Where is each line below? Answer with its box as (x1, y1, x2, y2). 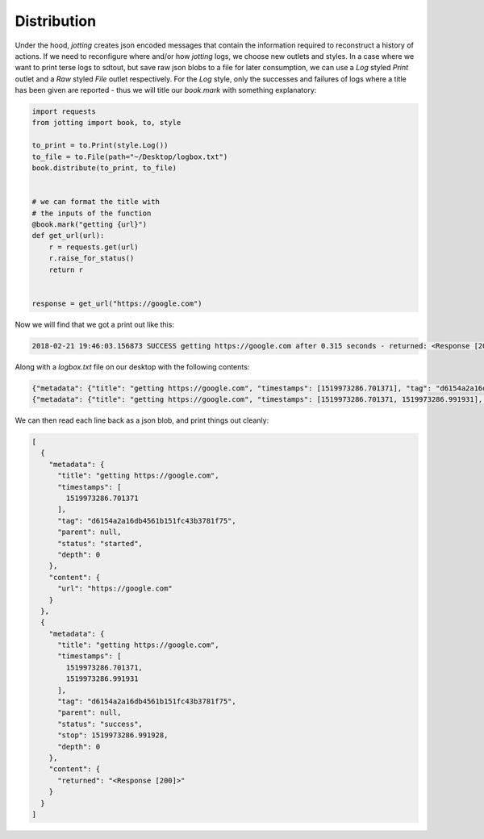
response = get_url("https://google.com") (31, 298, 202, 308)
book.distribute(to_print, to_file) (31, 164, 177, 173)
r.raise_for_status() (48, 254, 135, 263)
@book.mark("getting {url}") (31, 220, 148, 229)
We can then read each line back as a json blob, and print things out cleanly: (15, 415, 269, 425)
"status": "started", (57, 539, 143, 548)
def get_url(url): (31, 231, 105, 240)
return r (48, 265, 84, 274)
